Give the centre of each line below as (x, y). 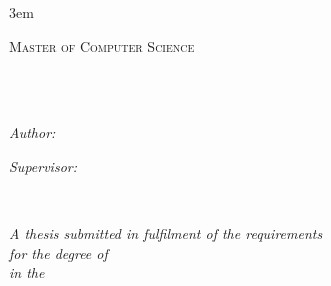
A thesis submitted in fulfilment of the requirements (166, 233)
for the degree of (58, 252)
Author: (32, 132)
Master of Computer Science (102, 45)
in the (27, 272)
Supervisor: (43, 165)
